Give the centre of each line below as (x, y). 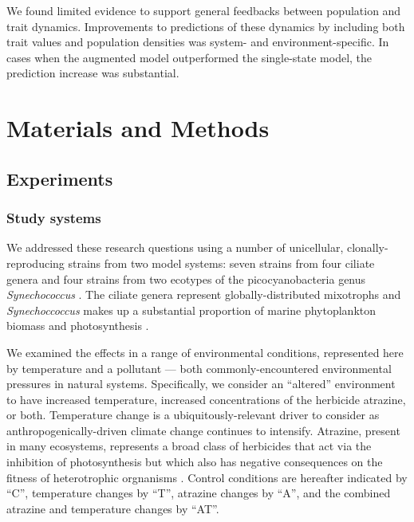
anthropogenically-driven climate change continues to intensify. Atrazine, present (203, 430)
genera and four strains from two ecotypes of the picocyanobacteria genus (186, 279)
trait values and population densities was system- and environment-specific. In (198, 42)
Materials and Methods (138, 128)
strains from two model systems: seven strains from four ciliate (221, 263)
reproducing (35, 263)
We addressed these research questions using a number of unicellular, (175, 247)
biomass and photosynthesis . (78, 326)
